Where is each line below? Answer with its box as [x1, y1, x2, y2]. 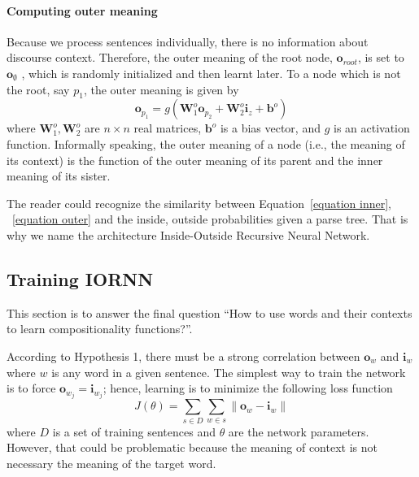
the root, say [7, 80, 70, 98]
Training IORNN [7, 266, 154, 291]
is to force [7, 379, 56, 397]
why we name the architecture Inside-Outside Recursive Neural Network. [7, 226, 370, 243]
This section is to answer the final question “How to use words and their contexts [7, 304, 412, 321]
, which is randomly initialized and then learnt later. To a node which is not [21, 64, 401, 81]
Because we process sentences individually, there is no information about [7, 33, 369, 50]
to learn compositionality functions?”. [7, 320, 193, 337]
